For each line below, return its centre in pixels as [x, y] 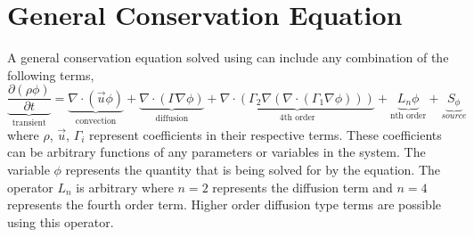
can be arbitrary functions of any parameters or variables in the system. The [217, 152]
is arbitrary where [125, 187]
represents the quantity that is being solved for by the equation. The [253, 169]
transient [29, 123]
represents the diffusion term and [302, 187]
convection [96, 121]
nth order [408, 116]
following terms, [51, 74]
